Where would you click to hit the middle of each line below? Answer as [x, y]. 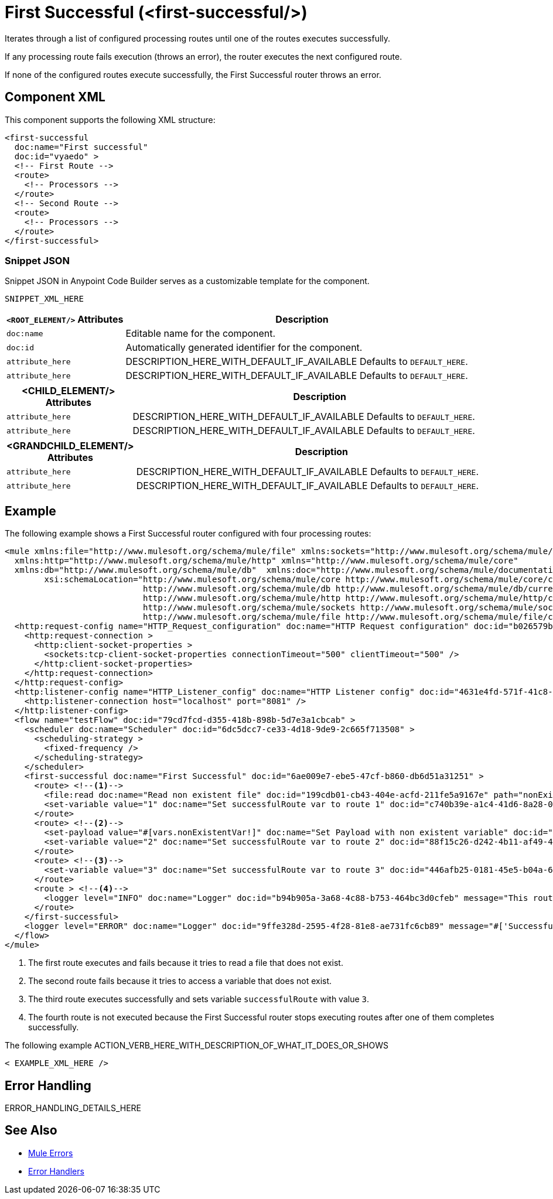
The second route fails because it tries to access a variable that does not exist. [180, 981]
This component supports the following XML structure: [110, 119]
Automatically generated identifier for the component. [244, 348]
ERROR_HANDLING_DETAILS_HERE [73, 1108]
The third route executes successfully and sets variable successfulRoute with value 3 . [199, 999]
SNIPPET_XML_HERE [44, 299]
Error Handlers [56, 1171]
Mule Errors [51, 1153]
